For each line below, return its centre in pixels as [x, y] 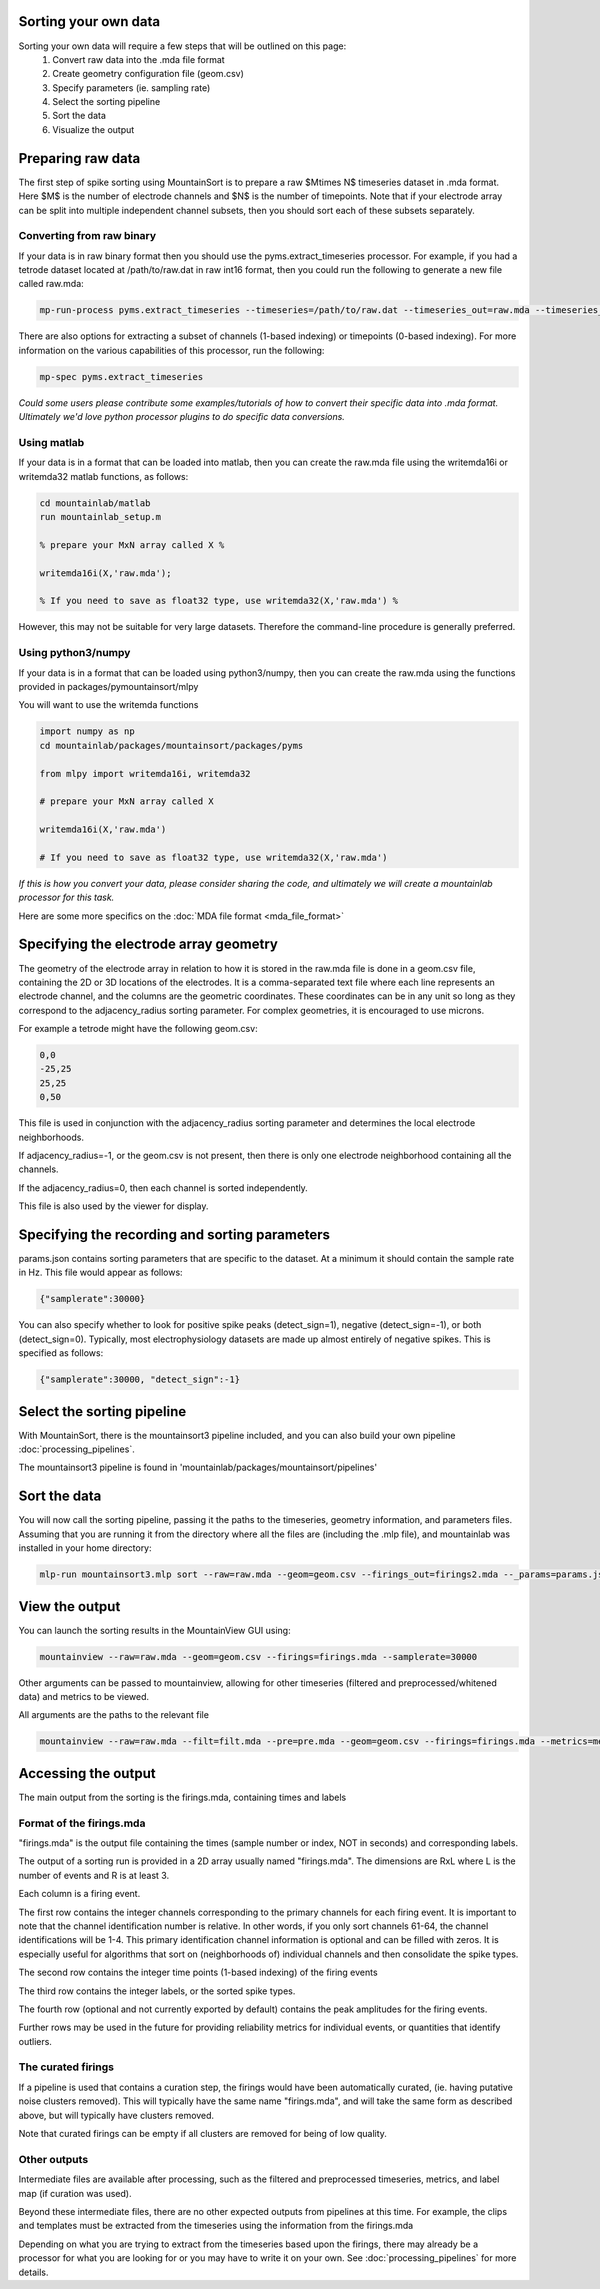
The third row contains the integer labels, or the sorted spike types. [157, 1991]
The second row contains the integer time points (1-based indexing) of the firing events [198, 1972]
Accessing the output [87, 1773]
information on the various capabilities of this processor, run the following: [171, 350]
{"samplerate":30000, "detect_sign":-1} [139, 1379]
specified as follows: [61, 1353]
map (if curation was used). [75, 2193]
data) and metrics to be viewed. [84, 1697]
